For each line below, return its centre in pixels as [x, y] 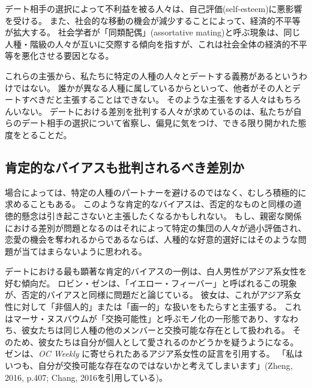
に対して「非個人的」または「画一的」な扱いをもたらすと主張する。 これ [157, 307]
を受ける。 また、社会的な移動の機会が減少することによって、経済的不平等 [153, 20]
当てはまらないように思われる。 [84, 251]
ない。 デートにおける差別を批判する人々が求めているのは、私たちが [157, 111]
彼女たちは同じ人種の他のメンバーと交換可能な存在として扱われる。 [155, 330]
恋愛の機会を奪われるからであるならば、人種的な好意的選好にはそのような [151, 239]
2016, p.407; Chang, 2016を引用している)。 [86, 377]
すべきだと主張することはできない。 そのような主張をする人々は [148, 99]
